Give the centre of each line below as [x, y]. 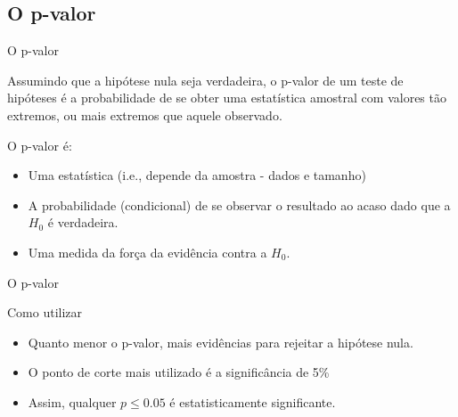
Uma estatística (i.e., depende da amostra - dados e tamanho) [197, 175]
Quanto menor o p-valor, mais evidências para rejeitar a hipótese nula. [221, 342]
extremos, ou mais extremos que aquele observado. [145, 114]
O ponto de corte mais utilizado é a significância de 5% [179, 372]
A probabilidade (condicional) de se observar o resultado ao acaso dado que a [239, 204]
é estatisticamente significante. [253, 401]
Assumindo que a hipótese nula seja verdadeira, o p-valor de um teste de [205, 80]
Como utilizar [45, 312]
